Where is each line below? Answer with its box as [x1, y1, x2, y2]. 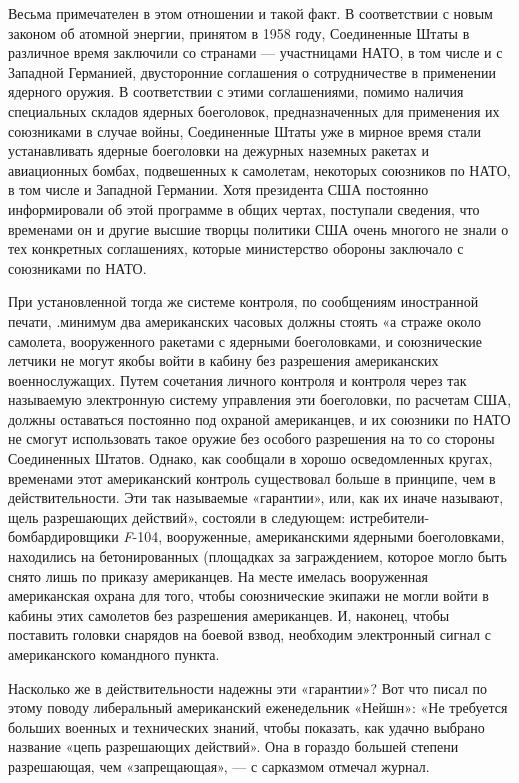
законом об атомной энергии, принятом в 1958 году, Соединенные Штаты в [8, 22, 470, 43]
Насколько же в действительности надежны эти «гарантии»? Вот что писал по [8, 677, 488, 698]
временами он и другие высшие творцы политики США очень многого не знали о [8, 218, 509, 239]
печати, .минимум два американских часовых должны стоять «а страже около [8, 310, 481, 331]
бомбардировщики [8, 526, 119, 547]
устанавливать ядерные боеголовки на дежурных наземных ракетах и [8, 140, 429, 161]
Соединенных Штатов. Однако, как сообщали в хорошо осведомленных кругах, [8, 448, 493, 469]
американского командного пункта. [8, 644, 220, 664]
